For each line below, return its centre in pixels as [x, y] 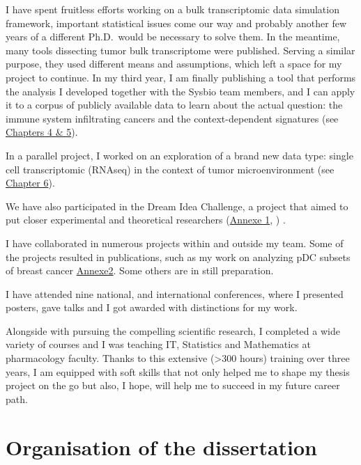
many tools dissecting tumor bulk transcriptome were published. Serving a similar [180, 50]
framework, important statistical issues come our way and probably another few [176, 23]
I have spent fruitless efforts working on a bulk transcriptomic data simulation [172, 9]
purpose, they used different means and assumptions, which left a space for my [174, 64]
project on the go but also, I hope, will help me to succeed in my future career [173, 385]
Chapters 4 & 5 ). [42, 132]
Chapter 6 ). [30, 183]
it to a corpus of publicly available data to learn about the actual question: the [174, 105]
